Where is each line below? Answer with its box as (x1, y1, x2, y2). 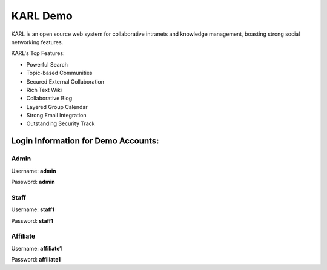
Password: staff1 (11, 217, 54, 224)
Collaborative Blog (26, 94, 73, 102)
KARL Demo (11, 9, 73, 22)
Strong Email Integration (26, 112, 87, 119)
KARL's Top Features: (11, 50, 65, 57)
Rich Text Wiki (26, 86, 62, 93)
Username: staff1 (11, 206, 54, 213)
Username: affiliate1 (11, 245, 62, 252)
